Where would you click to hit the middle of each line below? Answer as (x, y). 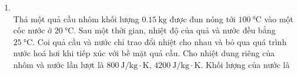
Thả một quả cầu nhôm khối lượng (76, 18)
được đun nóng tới (202, 18)
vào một (279, 18)
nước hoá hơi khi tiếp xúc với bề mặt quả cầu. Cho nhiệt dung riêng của (144, 53)
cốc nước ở (33, 30)
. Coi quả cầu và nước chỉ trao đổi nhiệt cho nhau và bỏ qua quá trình (160, 41)
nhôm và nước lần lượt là (58, 64)
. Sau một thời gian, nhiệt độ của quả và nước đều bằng (175, 30)
